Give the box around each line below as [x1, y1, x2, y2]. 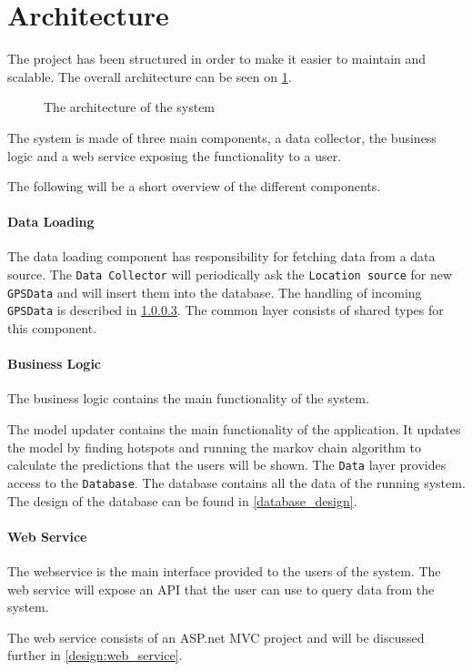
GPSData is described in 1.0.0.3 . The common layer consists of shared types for [7, 300, 444, 320]
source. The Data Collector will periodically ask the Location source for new [7, 265, 453, 284]
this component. [7, 319, 97, 338]
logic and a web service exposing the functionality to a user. [7, 146, 342, 165]
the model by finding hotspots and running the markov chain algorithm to [7, 437, 421, 456]
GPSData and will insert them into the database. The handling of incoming [7, 282, 422, 301]
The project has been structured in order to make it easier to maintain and [7, 49, 427, 68]
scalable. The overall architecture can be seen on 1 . [7, 66, 292, 86]
